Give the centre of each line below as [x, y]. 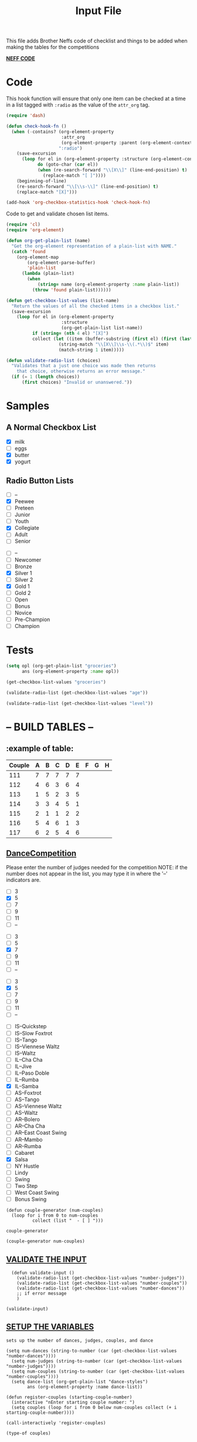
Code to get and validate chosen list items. [58, 214]
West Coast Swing [37, 1192]
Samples [28, 406]
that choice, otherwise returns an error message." [81, 371]
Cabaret [24, 1152]
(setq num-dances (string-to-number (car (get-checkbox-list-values [91, 1351]
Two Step [26, 1186]
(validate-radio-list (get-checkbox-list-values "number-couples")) [102, 1283]
